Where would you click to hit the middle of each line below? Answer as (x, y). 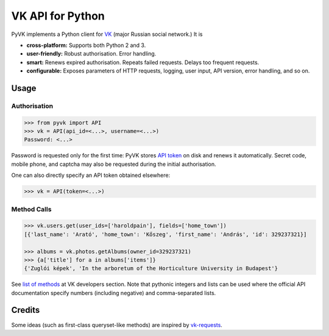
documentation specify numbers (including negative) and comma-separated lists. (114, 293)
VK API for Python (58, 16)
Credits (26, 310)
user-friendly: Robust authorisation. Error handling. (91, 54)
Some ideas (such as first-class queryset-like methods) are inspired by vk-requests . (117, 325)
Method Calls (31, 209)
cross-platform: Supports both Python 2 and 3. (86, 45)
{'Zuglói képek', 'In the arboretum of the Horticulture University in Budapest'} (151, 269)
